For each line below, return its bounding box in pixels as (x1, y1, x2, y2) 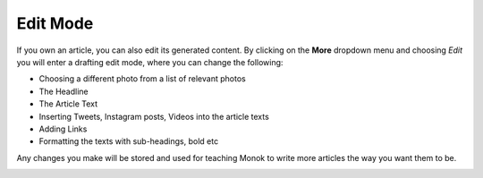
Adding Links (38, 123, 88, 134)
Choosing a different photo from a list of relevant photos (38, 73, 246, 84)
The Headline (38, 86, 89, 97)
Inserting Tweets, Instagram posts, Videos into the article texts (38, 111, 270, 122)
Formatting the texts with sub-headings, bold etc (38, 136, 219, 147)
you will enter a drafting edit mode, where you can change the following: (16, 56, 284, 67)
